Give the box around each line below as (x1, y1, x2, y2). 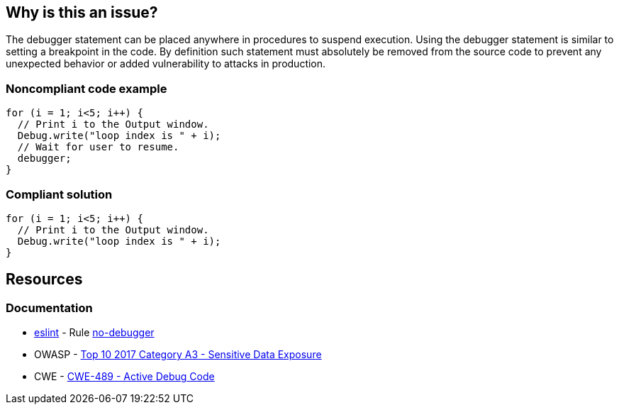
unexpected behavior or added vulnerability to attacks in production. (6, 57, 326, 70)
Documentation (6, 300, 93, 315)
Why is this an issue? (6, 4, 158, 21)
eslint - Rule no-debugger (34, 326, 155, 339)
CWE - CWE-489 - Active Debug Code (34, 370, 215, 383)
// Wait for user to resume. (17, 141, 179, 153)
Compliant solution (6, 187, 113, 201)
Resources (6, 270, 83, 289)
